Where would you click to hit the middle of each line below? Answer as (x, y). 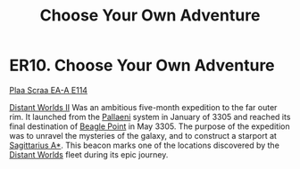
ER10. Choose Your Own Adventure (142, 65)
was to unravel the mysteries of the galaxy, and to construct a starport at (143, 135)
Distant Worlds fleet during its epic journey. (89, 154)
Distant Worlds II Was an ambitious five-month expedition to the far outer (143, 107)
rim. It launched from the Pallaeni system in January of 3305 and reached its (150, 117)
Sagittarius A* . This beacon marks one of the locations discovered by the (144, 145)
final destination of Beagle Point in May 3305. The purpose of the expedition (150, 126)
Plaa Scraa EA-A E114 (48, 90)
